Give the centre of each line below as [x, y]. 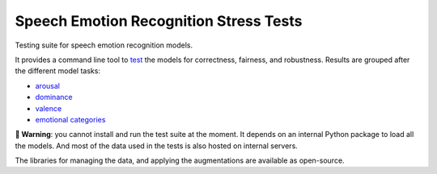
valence [49, 108]
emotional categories [70, 119]
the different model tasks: [58, 71]
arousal [48, 85]
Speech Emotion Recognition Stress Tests [159, 21]
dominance [54, 97]
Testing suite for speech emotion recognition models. [104, 45]
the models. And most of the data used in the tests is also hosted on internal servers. [157, 146]
